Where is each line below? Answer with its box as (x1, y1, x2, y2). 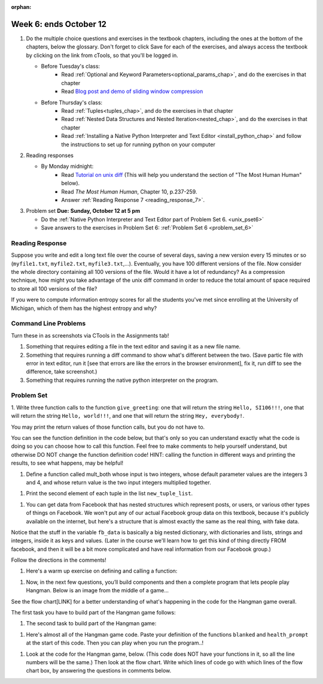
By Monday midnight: (41, 162, 94, 170)
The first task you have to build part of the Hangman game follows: (11, 609, 176, 616)
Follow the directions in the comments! (11, 556, 107, 564)
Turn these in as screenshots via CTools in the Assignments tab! (11, 332, 169, 339)
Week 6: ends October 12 (11, 19, 107, 29)
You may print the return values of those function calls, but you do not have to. (11, 423, 205, 430)
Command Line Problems (11, 320, 86, 328)
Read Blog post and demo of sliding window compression (61, 88, 203, 95)
